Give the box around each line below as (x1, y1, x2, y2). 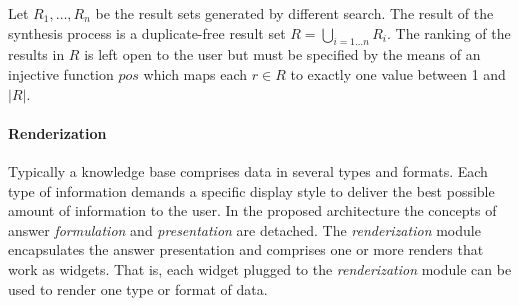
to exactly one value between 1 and (290, 63, 506, 84)
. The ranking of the (387, 22, 511, 43)
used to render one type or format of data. (8, 278, 268, 299)
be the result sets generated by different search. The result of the (95, 3, 494, 23)
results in (8, 44, 65, 65)
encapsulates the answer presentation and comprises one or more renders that (8, 239, 484, 260)
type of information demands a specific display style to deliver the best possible (8, 180, 495, 201)
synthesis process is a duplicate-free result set (8, 22, 286, 43)
